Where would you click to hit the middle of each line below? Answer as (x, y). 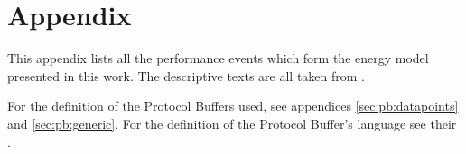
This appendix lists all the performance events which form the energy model (218, 58)
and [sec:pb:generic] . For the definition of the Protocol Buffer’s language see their (232, 123)
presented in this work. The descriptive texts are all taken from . (186, 75)
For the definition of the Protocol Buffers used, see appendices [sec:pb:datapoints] (233, 106)
